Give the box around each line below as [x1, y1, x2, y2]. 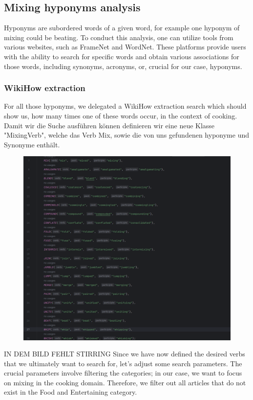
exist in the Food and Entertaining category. [4, 387, 137, 397]
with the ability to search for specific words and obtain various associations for [4, 51, 239, 61]
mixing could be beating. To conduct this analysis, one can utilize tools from [4, 32, 233, 42]
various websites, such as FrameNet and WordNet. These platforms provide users [4, 42, 246, 52]
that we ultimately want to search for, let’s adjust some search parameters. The [4, 358, 242, 368]
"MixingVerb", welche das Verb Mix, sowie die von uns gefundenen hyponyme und [4, 130, 249, 140]
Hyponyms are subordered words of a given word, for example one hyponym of [4, 23, 240, 33]
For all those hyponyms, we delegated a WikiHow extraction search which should [4, 101, 247, 111]
